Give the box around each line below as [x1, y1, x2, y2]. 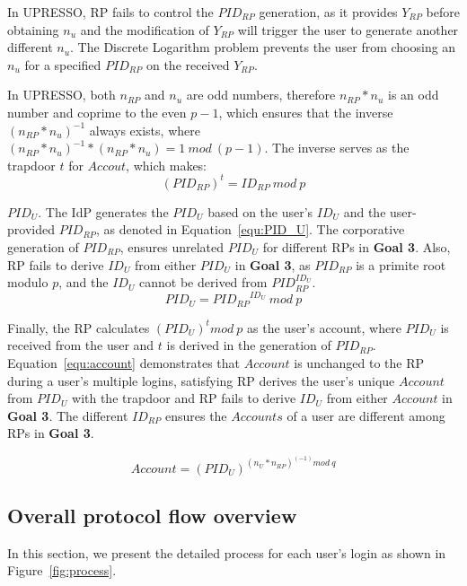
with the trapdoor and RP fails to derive [72, 389, 296, 407]
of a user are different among [286, 406, 445, 424]
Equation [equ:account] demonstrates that [7, 353, 241, 372]
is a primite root [356, 255, 446, 274]
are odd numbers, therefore [186, 85, 336, 104]
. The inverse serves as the [264, 138, 410, 157]
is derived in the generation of [166, 336, 331, 354]
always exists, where [89, 120, 200, 139]
